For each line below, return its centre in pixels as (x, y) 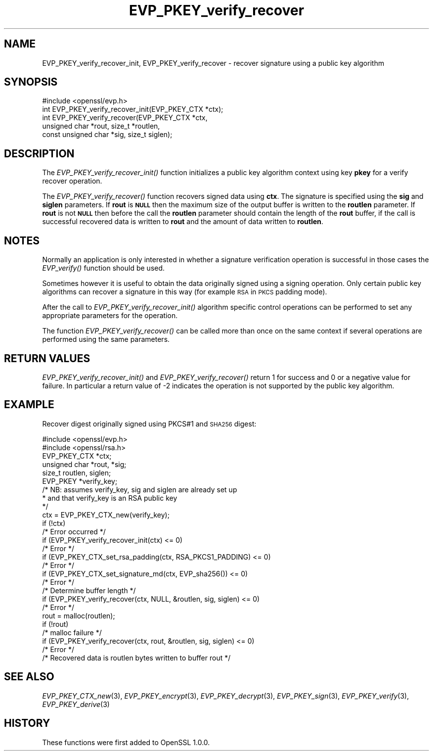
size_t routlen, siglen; (77, 472)
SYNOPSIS (31, 82)
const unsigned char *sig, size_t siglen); (107, 135)
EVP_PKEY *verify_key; (80, 481)
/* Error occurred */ (74, 531)
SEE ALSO (29, 677)
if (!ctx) (54, 523)
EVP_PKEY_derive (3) (76, 704)
